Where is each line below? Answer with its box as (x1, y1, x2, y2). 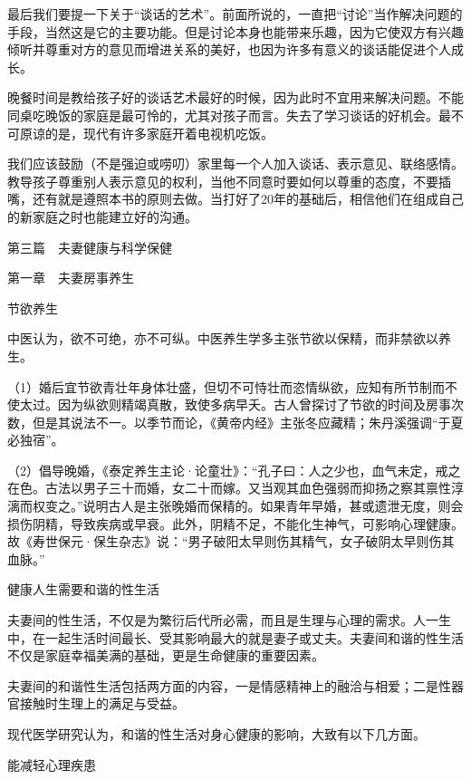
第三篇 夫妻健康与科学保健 (7, 237, 172, 256)
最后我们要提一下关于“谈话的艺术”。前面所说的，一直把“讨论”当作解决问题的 (7, 5, 463, 23)
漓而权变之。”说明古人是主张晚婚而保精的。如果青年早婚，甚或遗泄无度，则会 (7, 496, 464, 515)
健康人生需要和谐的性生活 (7, 580, 159, 599)
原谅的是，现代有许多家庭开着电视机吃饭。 (19, 123, 274, 142)
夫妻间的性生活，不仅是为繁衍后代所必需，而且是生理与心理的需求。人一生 (7, 611, 451, 630)
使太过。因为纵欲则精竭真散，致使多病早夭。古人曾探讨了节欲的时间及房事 (7, 395, 451, 414)
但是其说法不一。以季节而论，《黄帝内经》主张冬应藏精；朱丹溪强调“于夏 (32, 412, 464, 431)
